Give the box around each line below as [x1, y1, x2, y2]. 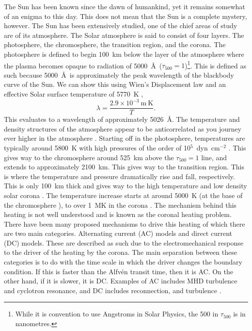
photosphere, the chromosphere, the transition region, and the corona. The [4, 39, 226, 50]
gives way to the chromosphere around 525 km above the [4, 152, 174, 162]
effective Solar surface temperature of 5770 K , [4, 89, 143, 99]
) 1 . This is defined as [185, 59, 246, 70]
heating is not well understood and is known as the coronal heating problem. [4, 209, 232, 219]
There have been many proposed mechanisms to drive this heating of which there [4, 218, 245, 229]
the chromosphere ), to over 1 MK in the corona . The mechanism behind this [4, 199, 236, 210]
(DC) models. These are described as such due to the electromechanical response [4, 237, 243, 248]
